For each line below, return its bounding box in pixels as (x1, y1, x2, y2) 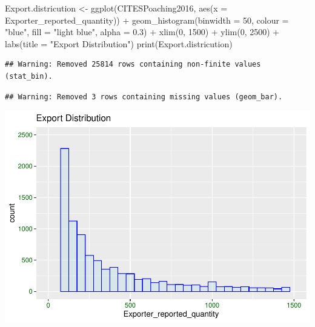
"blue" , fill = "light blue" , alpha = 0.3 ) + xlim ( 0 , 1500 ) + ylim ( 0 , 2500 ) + (5, 25, 280, 38)
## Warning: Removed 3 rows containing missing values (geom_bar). (5, 92, 283, 101)
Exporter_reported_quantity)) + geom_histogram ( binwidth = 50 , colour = (5, 13, 289, 26)
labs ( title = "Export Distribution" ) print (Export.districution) (5, 37, 233, 50)
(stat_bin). (5, 71, 53, 81)
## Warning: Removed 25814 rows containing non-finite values (5, 60, 261, 69)
